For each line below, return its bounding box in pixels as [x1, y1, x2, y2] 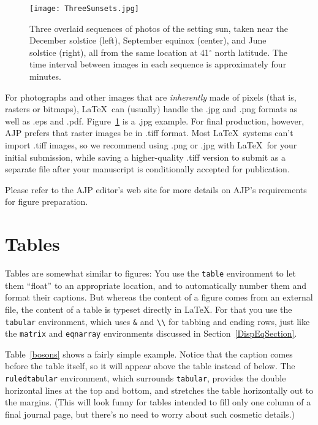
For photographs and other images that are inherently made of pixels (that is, [5, 90, 297, 103]
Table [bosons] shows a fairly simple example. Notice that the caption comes [5, 347, 293, 360]
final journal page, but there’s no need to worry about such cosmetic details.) [5, 407, 295, 420]
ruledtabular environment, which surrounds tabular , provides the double [5, 372, 286, 385]
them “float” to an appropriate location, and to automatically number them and [5, 278, 307, 291]
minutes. [29, 70, 61, 83]
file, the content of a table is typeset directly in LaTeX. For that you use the [5, 302, 292, 315]
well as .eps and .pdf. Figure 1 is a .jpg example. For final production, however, [5, 114, 305, 127]
